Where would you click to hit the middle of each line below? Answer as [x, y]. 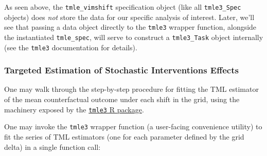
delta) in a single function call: [52, 147]
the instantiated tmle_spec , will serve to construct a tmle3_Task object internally [134, 37]
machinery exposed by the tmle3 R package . [74, 109]
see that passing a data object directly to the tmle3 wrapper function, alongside [130, 27]
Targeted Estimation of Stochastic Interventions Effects [121, 70]
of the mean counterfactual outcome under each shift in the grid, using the [122, 99]
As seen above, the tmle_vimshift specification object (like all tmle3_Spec [123, 7]
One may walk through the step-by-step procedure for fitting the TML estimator [131, 89]
